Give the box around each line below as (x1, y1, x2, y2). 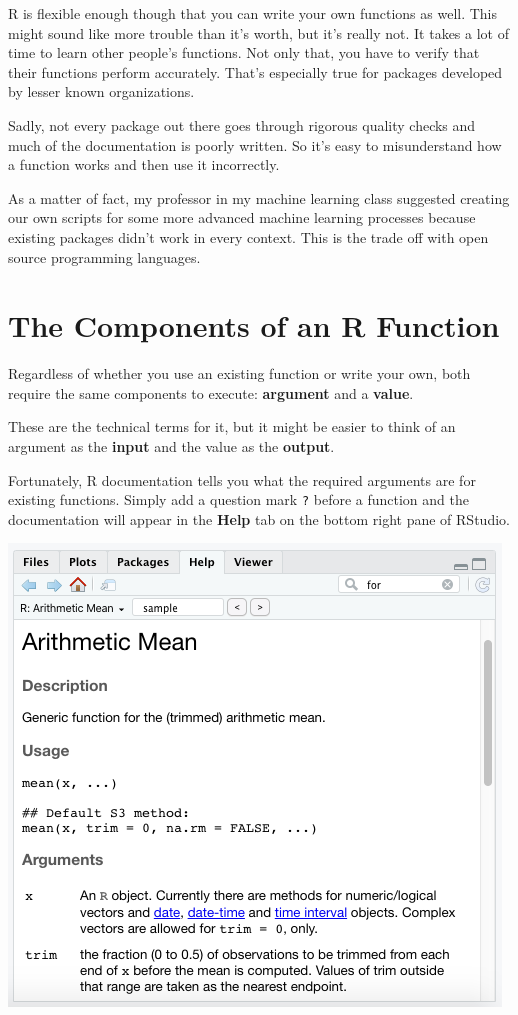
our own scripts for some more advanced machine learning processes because (8, 207, 476, 228)
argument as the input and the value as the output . (8, 436, 335, 457)
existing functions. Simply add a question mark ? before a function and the (8, 489, 469, 510)
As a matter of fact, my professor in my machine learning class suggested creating (8, 187, 510, 208)
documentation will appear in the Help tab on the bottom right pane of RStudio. (8, 508, 510, 529)
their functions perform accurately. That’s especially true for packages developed (8, 61, 503, 82)
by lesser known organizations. (8, 81, 195, 102)
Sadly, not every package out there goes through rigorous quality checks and (8, 114, 476, 135)
